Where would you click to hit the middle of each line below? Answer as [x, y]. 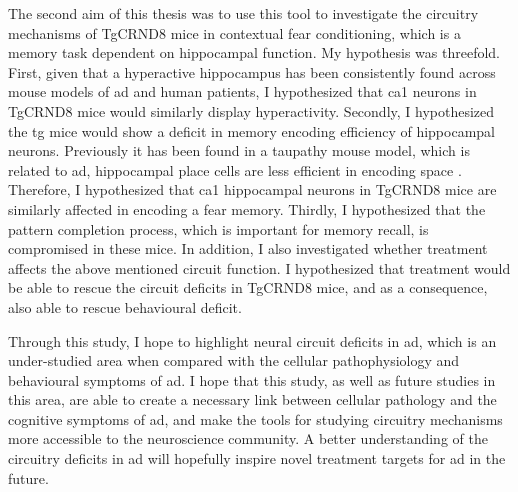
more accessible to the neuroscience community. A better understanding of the [248, 438]
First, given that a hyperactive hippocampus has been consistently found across [252, 71]
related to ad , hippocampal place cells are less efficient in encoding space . [235, 169]
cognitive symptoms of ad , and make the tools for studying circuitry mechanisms [255, 418]
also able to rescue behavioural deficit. [125, 306]
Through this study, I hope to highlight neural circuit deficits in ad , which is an [252, 340]
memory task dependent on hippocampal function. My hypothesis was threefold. [254, 52]
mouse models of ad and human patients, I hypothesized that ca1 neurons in [242, 91]
